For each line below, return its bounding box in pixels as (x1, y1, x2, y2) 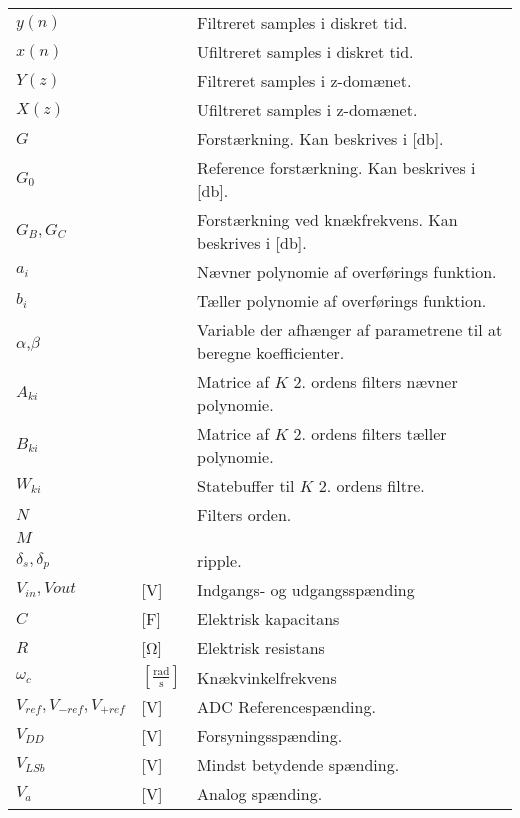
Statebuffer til (197, 474, 295, 497)
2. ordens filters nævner (293, 370, 458, 393)
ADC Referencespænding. (197, 695, 376, 718)
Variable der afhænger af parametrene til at (197, 318, 503, 341)
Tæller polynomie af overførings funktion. (197, 289, 487, 312)
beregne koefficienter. (197, 341, 345, 364)
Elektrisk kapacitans (197, 607, 340, 630)
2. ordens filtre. (318, 474, 425, 497)
